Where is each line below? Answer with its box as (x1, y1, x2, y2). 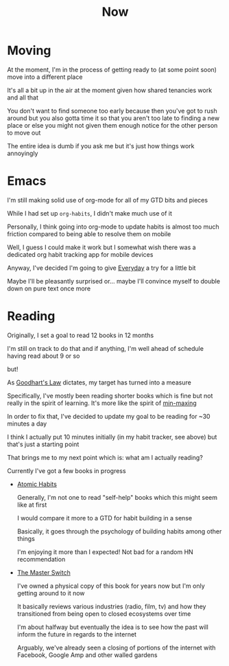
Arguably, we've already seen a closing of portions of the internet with (16, 643, 216, 652)
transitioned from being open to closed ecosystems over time (16, 609, 191, 618)
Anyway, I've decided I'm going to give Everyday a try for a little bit (7, 264, 196, 272)
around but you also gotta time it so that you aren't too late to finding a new (7, 114, 220, 122)
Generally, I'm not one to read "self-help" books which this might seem (16, 493, 218, 501)
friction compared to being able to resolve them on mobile (7, 229, 171, 238)
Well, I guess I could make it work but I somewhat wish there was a (7, 243, 197, 251)
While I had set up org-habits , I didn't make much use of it (7, 209, 173, 217)
